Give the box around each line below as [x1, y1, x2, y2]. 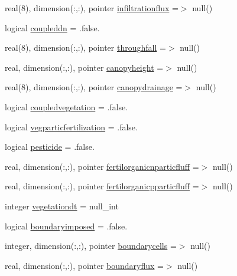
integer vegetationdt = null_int [5, 199, 119, 212]
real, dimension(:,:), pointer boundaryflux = [5, 259, 164, 271]
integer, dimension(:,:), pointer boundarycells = [5, 239, 177, 252]
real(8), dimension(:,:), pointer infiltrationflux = [5, 2, 178, 14]
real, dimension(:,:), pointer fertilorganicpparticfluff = [5, 180, 199, 192]
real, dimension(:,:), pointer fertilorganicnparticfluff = [5, 160, 199, 172]
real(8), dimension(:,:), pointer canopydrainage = [5, 81, 183, 93]
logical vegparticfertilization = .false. [5, 120, 138, 133]
